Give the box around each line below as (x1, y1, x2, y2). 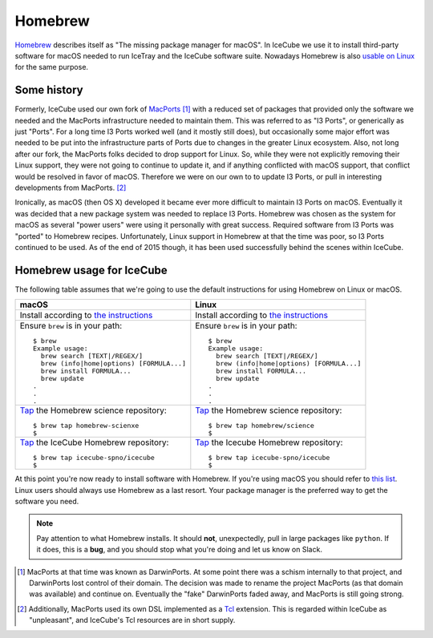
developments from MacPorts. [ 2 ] (14, 183, 127, 192)
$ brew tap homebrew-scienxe (32, 422, 140, 430)
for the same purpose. (14, 63, 88, 72)
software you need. (14, 497, 79, 506)
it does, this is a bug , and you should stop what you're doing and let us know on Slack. (36, 545, 322, 555)
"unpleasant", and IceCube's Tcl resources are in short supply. (29, 616, 236, 625)
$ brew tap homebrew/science (208, 422, 314, 430)
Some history (14, 83, 83, 97)
